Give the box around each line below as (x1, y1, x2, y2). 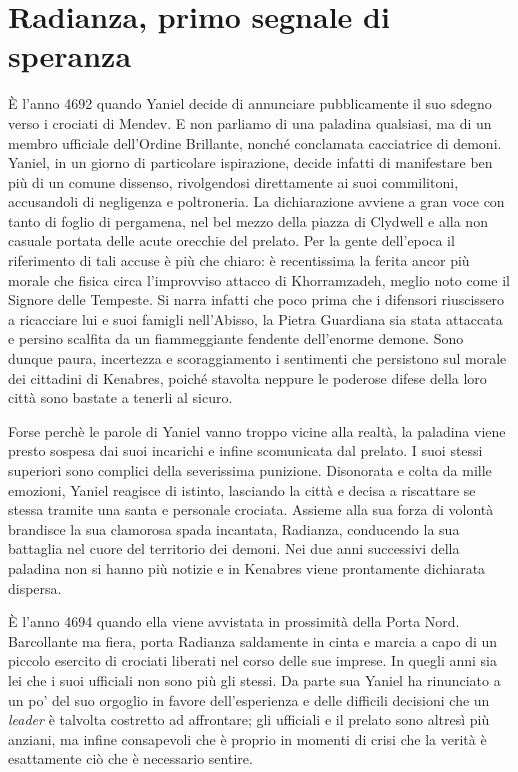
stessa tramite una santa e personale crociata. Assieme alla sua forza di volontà (8, 499, 494, 520)
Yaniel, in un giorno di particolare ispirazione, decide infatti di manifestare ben (8, 152, 493, 173)
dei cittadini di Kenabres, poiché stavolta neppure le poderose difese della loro (8, 367, 487, 388)
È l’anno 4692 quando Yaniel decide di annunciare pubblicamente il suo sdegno (8, 93, 492, 114)
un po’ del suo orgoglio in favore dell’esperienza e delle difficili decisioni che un (8, 689, 490, 710)
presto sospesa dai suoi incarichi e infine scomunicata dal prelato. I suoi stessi (8, 440, 483, 461)
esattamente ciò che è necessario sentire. (8, 748, 253, 769)
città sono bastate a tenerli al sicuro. (8, 387, 233, 408)
